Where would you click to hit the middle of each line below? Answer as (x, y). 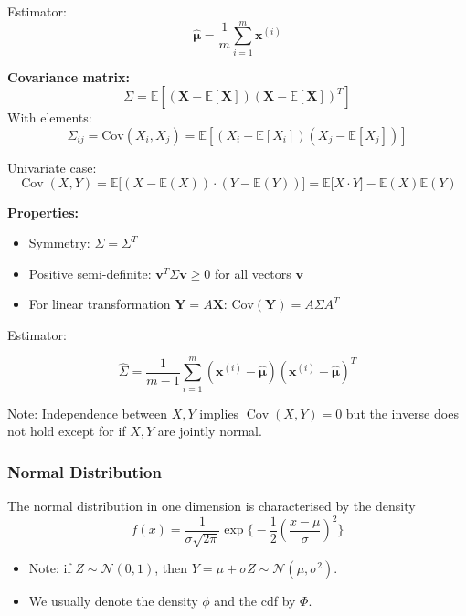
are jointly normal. (210, 431)
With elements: (50, 117)
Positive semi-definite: (90, 273)
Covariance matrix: (69, 76)
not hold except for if (67, 431)
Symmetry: (59, 243)
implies (219, 413)
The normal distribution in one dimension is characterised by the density (212, 505)
